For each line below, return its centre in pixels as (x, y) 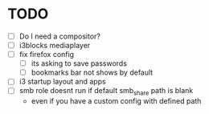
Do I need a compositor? (60, 36)
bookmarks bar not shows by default (92, 72)
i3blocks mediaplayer (55, 45)
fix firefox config (46, 55)
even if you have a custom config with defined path (116, 101)
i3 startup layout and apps (62, 82)
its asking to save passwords (79, 63)
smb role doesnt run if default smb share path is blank (106, 92)
